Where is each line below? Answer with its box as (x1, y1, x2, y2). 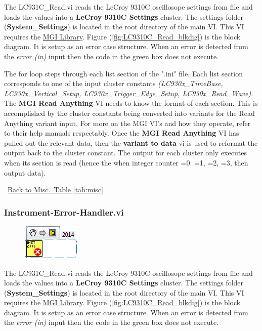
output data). (4, 167, 46, 178)
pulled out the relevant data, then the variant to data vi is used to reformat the (4, 137, 258, 148)
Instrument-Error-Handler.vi (4, 205, 124, 218)
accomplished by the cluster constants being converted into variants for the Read (4, 107, 255, 118)
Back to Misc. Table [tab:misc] (8, 184, 103, 195)
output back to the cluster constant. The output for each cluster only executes (4, 147, 247, 158)
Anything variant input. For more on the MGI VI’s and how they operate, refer (4, 117, 251, 128)
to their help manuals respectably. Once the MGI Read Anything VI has (4, 128, 239, 138)
